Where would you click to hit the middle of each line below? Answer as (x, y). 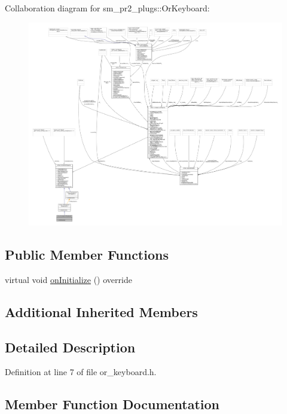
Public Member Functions (87, 255)
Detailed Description (70, 347)
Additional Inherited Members (101, 311)
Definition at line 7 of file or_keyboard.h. (81, 372)
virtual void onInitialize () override (68, 279)
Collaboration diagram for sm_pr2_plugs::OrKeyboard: (107, 8)
